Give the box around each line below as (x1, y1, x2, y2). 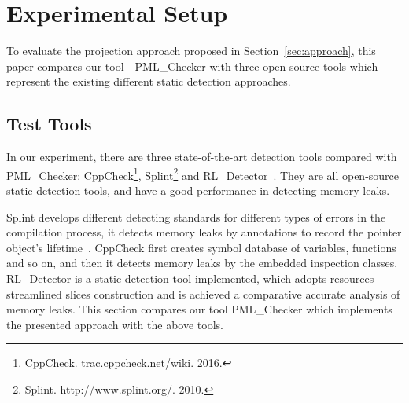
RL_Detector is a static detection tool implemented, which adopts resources (6, 269, 374, 286)
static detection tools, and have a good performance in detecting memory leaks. (6, 181, 390, 198)
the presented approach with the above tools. (6, 316, 223, 332)
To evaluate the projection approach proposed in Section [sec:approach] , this (6, 42, 376, 59)
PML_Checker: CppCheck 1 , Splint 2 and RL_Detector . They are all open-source (6, 164, 400, 183)
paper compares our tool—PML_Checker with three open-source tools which (6, 57, 378, 74)
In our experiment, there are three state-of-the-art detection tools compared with (6, 148, 397, 165)
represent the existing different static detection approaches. (6, 73, 291, 90)
